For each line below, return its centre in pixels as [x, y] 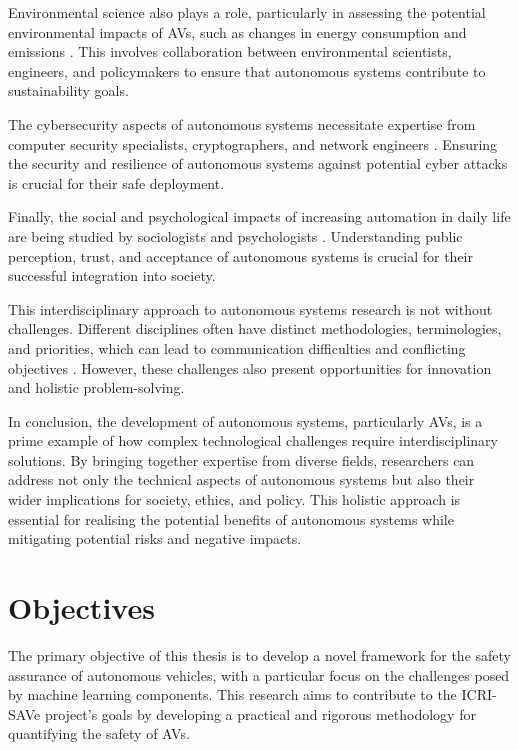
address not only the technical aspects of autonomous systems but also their [241, 479]
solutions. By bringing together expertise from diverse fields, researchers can [241, 459]
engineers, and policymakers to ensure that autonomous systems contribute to [247, 70]
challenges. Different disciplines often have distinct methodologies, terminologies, [255, 328]
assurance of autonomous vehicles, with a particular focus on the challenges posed [259, 674]
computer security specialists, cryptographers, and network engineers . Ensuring [253, 143]
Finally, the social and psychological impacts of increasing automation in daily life [259, 216]
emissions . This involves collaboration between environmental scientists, [230, 51]
